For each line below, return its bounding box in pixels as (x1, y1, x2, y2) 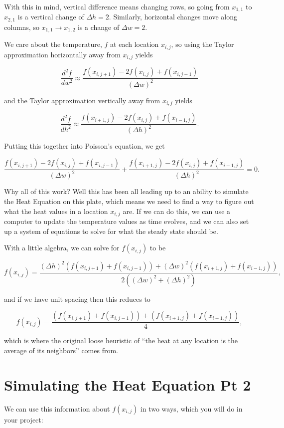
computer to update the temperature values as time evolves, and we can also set (4, 216, 249, 226)
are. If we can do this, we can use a (123, 206, 231, 216)
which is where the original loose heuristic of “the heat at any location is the (4, 335, 238, 346)
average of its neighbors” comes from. (4, 345, 118, 355)
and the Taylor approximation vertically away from (4, 95, 160, 105)
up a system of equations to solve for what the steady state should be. (4, 225, 218, 236)
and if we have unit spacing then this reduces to (4, 293, 150, 304)
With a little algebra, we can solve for (4, 242, 120, 253)
